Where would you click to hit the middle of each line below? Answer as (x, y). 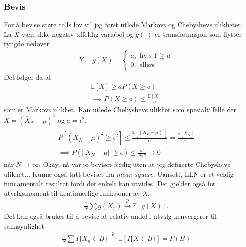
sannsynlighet (24, 225)
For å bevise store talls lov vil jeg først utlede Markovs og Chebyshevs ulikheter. (123, 25)
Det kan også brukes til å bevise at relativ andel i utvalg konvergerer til (110, 216)
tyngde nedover (26, 43)
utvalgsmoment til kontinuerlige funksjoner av (72, 193)
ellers (147, 65)
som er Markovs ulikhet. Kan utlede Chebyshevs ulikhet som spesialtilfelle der (120, 109)
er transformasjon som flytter (198, 34)
